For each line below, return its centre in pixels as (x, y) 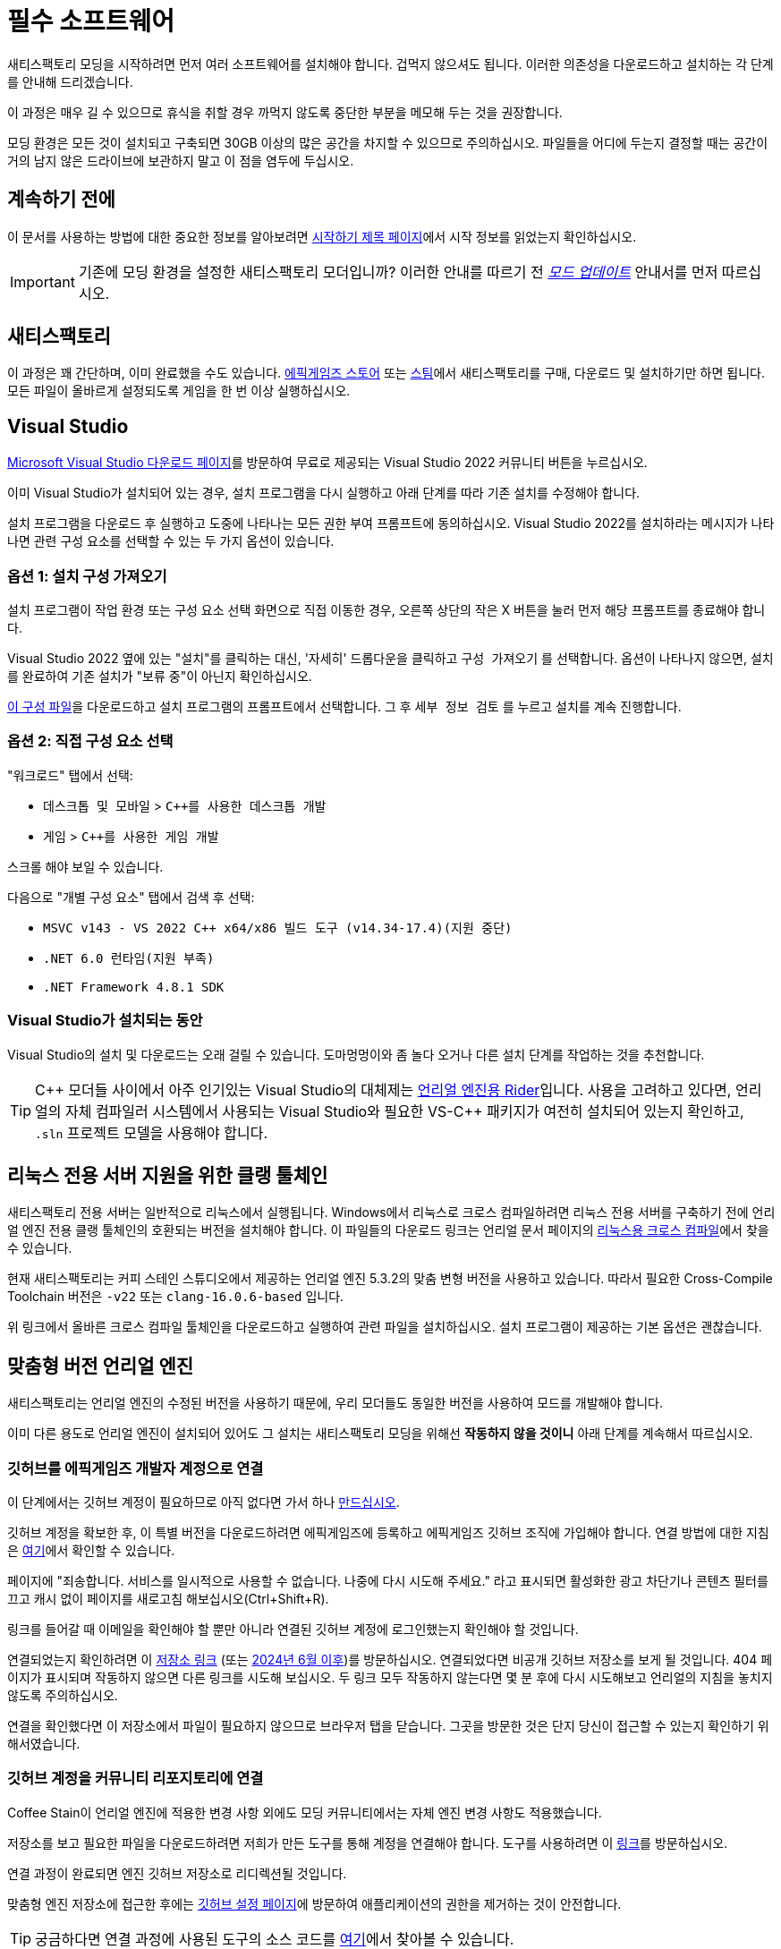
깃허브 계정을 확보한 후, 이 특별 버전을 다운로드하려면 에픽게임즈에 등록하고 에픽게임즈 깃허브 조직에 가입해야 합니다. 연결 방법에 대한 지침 (388, 1532)
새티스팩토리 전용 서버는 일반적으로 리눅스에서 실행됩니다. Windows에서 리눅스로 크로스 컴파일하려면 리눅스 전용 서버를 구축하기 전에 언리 (391, 1213)
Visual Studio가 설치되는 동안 (105, 1021)
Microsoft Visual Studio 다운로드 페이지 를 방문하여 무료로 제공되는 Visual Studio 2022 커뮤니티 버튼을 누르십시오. (327, 463)
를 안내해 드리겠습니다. (70, 81)
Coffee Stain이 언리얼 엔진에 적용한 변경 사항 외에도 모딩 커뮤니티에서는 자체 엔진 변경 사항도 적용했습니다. (305, 1812)
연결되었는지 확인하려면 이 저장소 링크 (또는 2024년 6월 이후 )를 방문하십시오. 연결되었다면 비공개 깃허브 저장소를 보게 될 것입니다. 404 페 (390, 1659)
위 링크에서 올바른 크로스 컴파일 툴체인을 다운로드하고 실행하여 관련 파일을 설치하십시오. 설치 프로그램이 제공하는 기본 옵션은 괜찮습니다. (385, 1327)
